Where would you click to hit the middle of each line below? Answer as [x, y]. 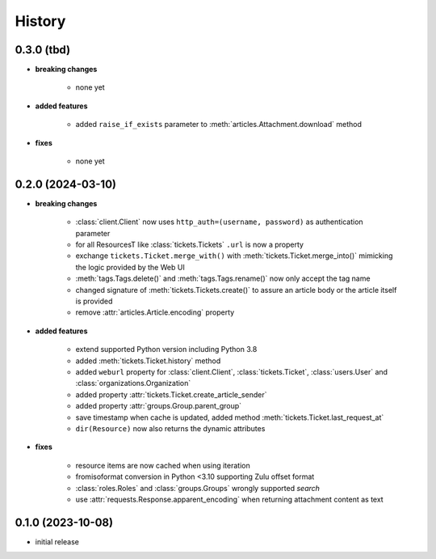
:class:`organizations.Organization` [133, 383]
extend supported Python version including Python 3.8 [166, 349]
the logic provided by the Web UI [130, 267]
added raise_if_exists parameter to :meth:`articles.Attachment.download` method [219, 125]
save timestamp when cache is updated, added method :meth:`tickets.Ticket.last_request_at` [230, 417]
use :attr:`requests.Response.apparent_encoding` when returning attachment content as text [229, 499]
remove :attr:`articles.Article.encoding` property [155, 312]
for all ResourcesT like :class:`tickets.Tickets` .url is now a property [190, 245]
